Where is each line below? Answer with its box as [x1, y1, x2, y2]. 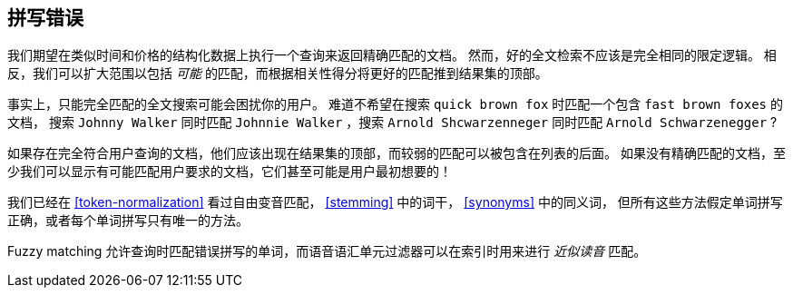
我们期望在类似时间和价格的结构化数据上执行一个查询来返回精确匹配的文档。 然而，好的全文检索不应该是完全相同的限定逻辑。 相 [7, 47, 777, 64]
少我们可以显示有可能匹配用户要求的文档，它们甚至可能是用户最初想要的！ [7, 163, 452, 180]
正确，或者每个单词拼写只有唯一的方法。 [7, 212, 249, 229]
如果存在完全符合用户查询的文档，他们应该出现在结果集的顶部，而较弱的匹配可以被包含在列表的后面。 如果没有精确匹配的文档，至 [7, 145, 786, 162]
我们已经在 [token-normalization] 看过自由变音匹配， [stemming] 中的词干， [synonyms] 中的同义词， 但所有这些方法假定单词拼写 [7, 194, 783, 211]
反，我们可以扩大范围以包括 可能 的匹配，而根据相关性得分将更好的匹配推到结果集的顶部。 [7, 65, 548, 82]
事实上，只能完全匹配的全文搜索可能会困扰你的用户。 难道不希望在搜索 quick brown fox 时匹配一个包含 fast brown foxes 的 [7, 96, 783, 113]
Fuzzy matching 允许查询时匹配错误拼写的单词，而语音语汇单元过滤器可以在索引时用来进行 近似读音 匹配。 [7, 243, 647, 260]
